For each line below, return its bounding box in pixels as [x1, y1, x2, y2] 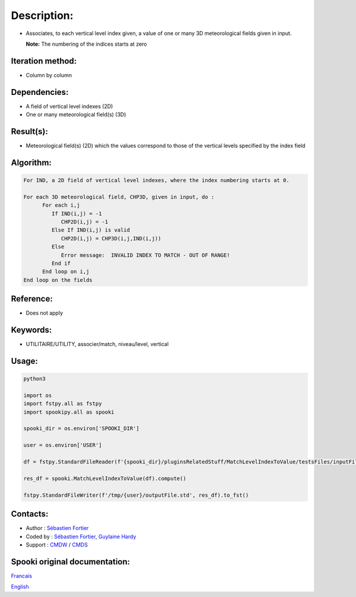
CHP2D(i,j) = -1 [61, 218, 109, 225]
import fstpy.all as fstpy [23, 401, 102, 407]
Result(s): [11, 126, 49, 136]
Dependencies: [11, 87, 69, 97]
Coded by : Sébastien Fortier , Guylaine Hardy [26, 533, 136, 540]
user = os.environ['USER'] [23, 442, 102, 449]
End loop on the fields [23, 277, 93, 283]
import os [23, 392, 52, 399]
